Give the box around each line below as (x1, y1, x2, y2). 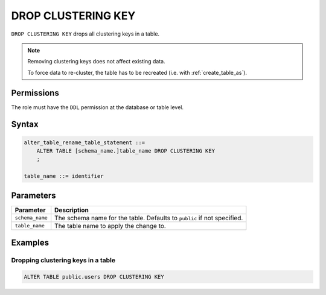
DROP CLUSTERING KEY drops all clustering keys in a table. (11, 30, 160, 37)
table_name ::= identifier (24, 173, 104, 180)
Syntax (11, 119, 39, 130)
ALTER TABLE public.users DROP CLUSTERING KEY (24, 273, 164, 280)
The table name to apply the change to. (54, 221, 166, 230)
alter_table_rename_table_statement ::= (24, 139, 145, 146)
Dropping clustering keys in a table (11, 256, 116, 265)
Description (54, 206, 89, 214)
